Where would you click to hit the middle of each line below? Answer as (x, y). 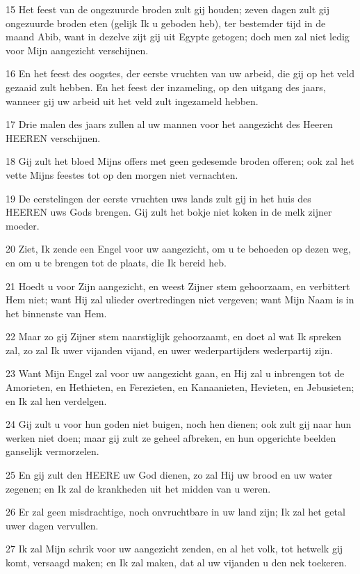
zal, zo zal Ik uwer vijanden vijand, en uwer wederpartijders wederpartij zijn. (169, 350)
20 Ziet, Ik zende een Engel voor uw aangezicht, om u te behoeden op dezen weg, (178, 249)
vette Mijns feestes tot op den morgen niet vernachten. (122, 174)
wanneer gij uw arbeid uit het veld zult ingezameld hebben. (132, 101)
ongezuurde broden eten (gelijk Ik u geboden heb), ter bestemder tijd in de (166, 23)
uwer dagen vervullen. (52, 525)
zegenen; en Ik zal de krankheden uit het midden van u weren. (138, 488)
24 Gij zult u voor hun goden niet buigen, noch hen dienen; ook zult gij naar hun (179, 424)
